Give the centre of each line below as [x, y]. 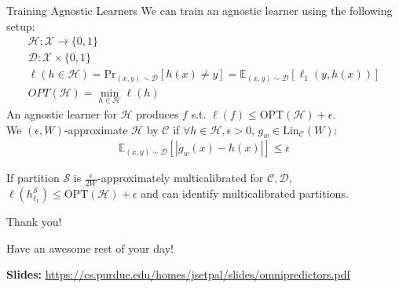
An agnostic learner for [62, 114]
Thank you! [34, 222]
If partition [33, 178]
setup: [21, 26]
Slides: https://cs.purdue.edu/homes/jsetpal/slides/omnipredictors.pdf [178, 274]
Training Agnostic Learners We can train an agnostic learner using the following [199, 10]
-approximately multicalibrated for [181, 178]
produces [157, 114]
